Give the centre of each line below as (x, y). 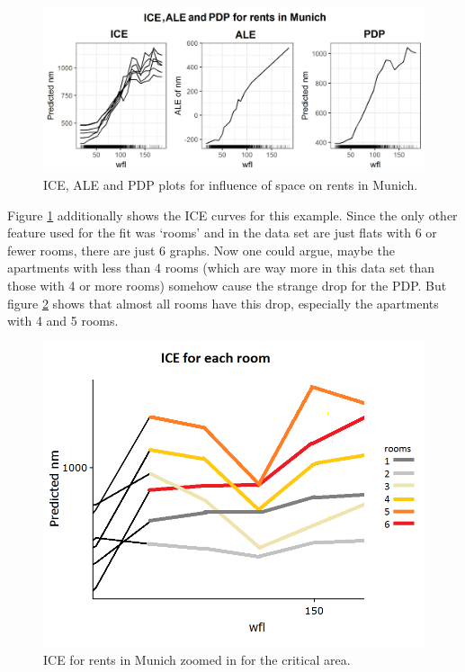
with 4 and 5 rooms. (63, 321)
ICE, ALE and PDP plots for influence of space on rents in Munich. (231, 185)
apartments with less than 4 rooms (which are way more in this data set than (221, 268)
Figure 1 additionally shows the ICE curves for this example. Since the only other (232, 215)
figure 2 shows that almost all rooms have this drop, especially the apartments (223, 303)
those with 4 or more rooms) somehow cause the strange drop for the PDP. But (227, 285)
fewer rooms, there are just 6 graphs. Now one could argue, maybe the (201, 250)
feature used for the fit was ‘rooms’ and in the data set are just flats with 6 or (222, 233)
